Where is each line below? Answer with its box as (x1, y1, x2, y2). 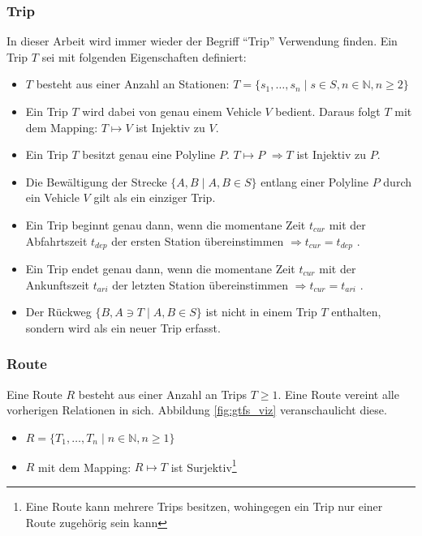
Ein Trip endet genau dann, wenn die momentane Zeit (25, 260, 295, 277)
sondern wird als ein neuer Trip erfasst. (25, 319, 221, 336)
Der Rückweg (25, 303, 92, 320)
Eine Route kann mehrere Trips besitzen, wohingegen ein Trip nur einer (25, 498, 383, 515)
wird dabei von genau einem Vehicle (82, 103, 261, 119)
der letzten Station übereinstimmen (112, 276, 288, 293)
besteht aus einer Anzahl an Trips (78, 385, 248, 402)
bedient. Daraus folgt (275, 103, 381, 119)
